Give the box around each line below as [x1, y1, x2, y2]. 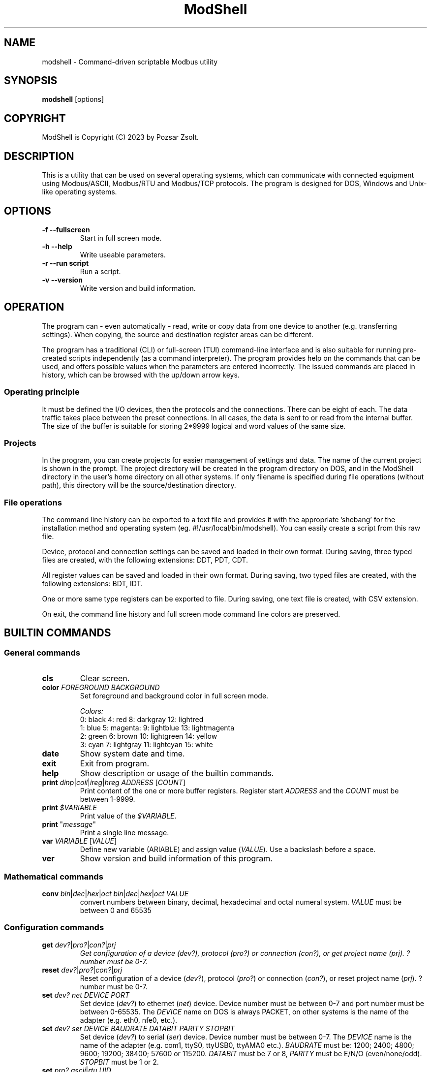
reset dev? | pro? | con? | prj [42, 965, 123, 974]
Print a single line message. [80, 828, 169, 837]
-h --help [42, 242, 72, 251]
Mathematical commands [4, 871, 103, 882]
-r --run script [42, 258, 89, 267]
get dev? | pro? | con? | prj [42, 940, 116, 949]
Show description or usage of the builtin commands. [80, 768, 274, 779]
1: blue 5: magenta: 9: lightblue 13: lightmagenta [80, 724, 235, 732]
